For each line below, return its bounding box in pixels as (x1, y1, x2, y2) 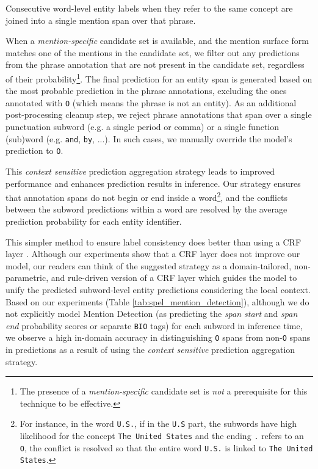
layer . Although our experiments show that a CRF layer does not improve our (5, 247, 300, 260)
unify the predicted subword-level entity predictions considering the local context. (5, 283, 311, 296)
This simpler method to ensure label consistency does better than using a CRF (5, 235, 302, 248)
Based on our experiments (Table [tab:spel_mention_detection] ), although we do (5, 295, 309, 308)
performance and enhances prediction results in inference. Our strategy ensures (5, 176, 301, 189)
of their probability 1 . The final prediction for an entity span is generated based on (5, 70, 313, 85)
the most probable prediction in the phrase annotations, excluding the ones (5, 84, 287, 97)
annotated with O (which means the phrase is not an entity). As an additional (5, 96, 297, 109)
